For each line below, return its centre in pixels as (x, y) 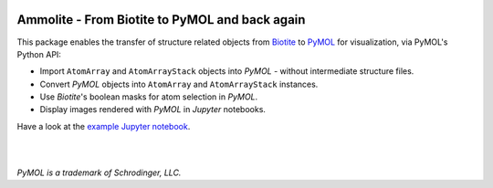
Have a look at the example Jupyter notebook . (104, 126)
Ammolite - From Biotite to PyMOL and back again (161, 20)
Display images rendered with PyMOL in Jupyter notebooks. (153, 110)
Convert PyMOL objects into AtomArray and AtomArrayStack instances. (179, 84)
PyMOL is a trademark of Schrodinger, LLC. (99, 172)
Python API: (39, 54)
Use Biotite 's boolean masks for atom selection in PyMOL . (149, 97)
